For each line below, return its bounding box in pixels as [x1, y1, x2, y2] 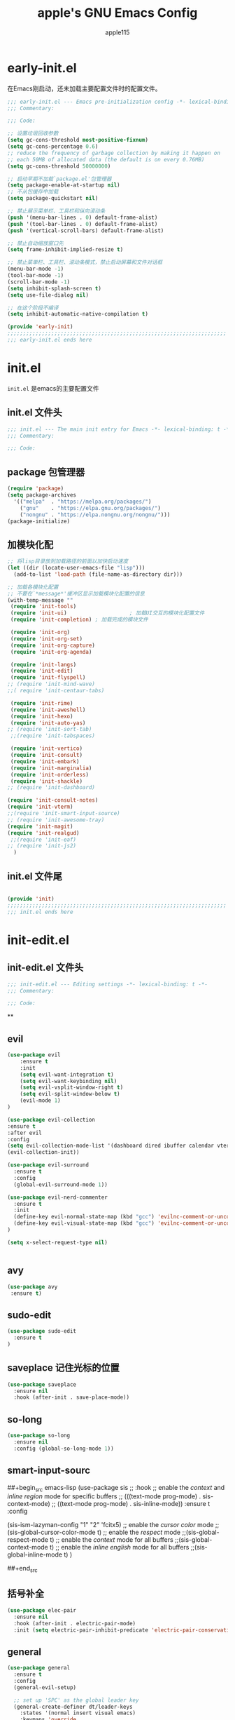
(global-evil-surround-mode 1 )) [13, 1181, 108, 1188]
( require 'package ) [7, 485, 64, 492]
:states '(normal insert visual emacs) [20, 1709, 136, 1716]
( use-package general [7, 1665, 71, 1672]
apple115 [105, 28, 130, 36]
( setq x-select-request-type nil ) [7, 1239, 108, 1246]
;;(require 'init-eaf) [10, 836, 77, 843]
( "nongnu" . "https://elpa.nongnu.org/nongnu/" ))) [20, 511, 171, 518]
